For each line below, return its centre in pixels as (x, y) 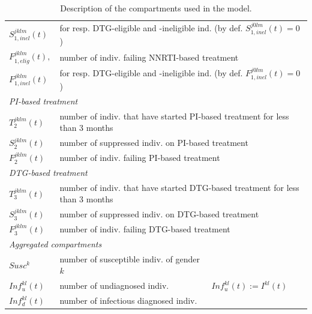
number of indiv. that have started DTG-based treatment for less (179, 187)
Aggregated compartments (55, 243)
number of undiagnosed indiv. (114, 285)
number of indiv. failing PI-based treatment (140, 158)
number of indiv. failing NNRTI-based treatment (149, 57)
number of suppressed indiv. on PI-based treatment (154, 143)
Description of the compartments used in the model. (156, 8)
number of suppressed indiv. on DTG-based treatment (159, 214)
